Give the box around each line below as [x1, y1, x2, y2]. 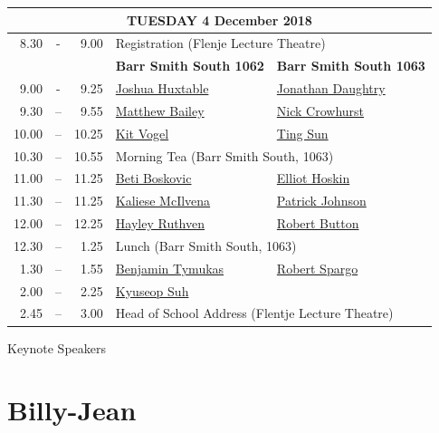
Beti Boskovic [115, 168, 192, 188]
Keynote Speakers [7, 338, 107, 357]
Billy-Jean [7, 391, 137, 428]
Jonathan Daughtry [276, 79, 386, 98]
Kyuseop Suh [115, 281, 189, 300]
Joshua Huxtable [115, 79, 209, 98]
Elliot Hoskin [276, 168, 350, 188]
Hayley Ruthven [115, 214, 205, 233]
